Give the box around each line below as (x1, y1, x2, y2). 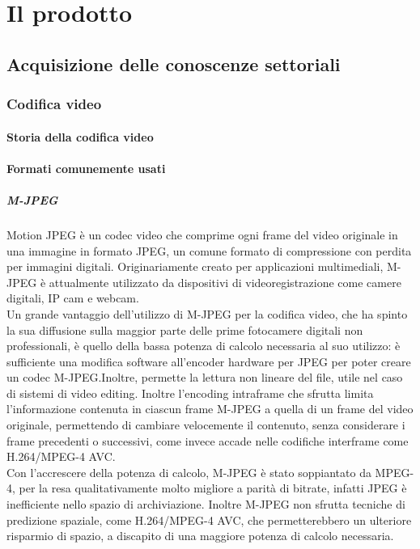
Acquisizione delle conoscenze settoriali (6, 51, 341, 76)
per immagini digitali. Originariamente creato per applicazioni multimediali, (6, 258, 384, 275)
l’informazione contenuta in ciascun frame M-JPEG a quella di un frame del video (6, 400, 414, 417)
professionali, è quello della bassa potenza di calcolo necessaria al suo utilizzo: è (6, 337, 401, 354)
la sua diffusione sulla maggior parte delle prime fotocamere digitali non (6, 321, 363, 338)
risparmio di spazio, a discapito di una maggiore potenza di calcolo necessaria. (6, 527, 394, 544)
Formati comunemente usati (6, 159, 166, 176)
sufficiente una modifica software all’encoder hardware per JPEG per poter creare (6, 353, 411, 370)
